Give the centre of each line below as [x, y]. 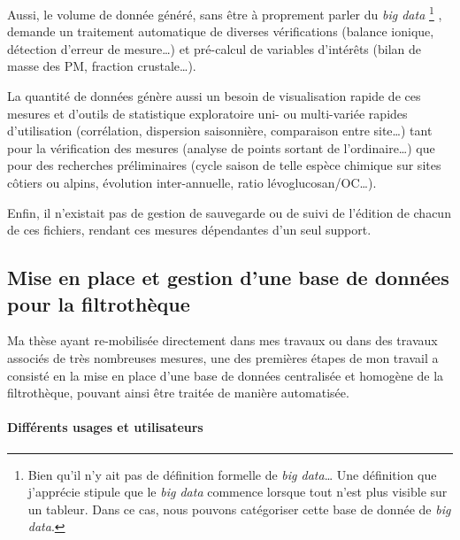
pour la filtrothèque [99, 303]
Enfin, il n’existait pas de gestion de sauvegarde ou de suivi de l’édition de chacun [229, 212]
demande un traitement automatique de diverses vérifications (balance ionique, [221, 31]
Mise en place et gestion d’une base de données [228, 278]
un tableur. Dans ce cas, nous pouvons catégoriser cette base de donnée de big [239, 509]
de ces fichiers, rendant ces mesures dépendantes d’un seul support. [189, 230]
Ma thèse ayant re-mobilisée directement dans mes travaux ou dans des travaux [222, 340]
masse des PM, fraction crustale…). [102, 66]
